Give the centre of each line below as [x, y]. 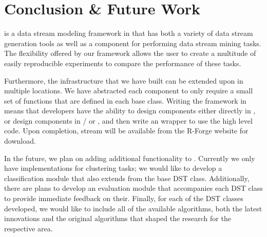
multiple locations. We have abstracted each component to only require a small [129, 91]
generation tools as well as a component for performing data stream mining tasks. [133, 43]
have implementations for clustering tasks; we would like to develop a [113, 168]
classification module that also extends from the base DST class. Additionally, [127, 178]
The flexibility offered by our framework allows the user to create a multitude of [130, 53]
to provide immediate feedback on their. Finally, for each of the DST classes [124, 198]
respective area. [28, 228]
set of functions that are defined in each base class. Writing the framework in [125, 100]
